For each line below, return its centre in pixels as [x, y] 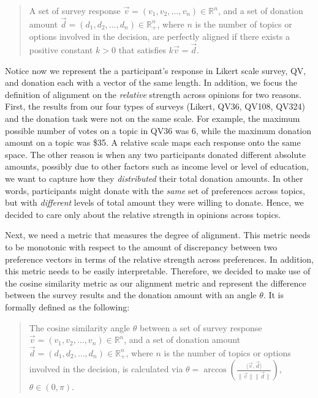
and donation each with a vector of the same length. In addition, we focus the [151, 82]
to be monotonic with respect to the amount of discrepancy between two [141, 246]
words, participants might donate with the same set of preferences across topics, [155, 190]
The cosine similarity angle [80, 327]
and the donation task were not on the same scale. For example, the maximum [153, 118]
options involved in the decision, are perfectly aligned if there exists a [159, 36]
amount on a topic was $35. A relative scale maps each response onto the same [153, 142]
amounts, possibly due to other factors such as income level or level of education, [157, 166]
